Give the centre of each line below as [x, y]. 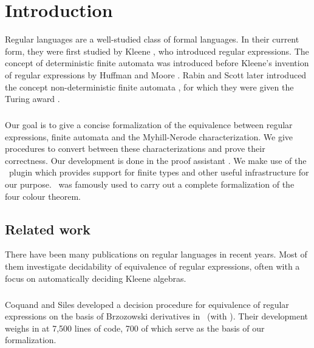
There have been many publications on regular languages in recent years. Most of [156, 254]
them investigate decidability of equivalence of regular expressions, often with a [152, 266]
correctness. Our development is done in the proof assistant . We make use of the [156, 160]
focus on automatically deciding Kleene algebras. [96, 278]
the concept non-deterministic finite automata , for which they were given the [149, 87]
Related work [48, 229]
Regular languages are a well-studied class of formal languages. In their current [152, 39]
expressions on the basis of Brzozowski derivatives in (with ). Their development [157, 316]
